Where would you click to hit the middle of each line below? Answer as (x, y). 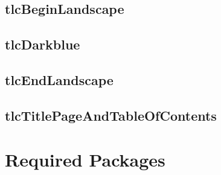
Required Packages (85, 160)
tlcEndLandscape (59, 79)
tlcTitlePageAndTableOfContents (111, 115)
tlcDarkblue (43, 44)
